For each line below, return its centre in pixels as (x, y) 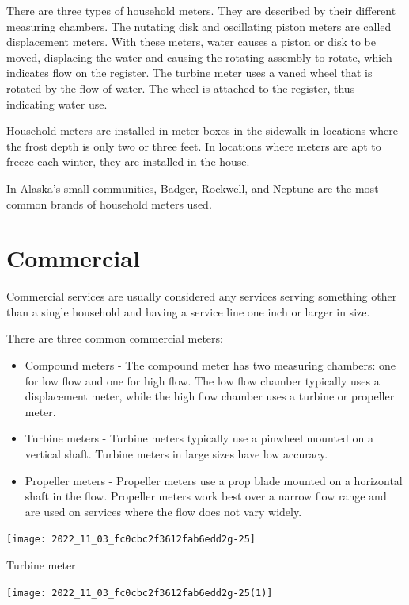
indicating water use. (57, 103)
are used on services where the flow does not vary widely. (163, 511)
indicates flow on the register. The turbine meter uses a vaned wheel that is (189, 73)
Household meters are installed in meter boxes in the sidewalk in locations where (202, 130)
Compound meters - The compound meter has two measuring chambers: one (210, 365)
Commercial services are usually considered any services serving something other (202, 296)
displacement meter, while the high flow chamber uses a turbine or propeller (210, 396)
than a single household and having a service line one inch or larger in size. (188, 311)
